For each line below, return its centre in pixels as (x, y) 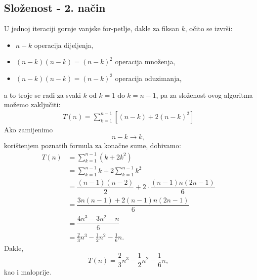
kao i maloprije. (28, 272)
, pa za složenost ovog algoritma (204, 95)
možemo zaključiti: (32, 104)
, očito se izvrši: (209, 28)
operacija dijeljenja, (64, 45)
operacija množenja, (145, 61)
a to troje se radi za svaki (43, 95)
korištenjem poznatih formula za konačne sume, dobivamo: (93, 145)
